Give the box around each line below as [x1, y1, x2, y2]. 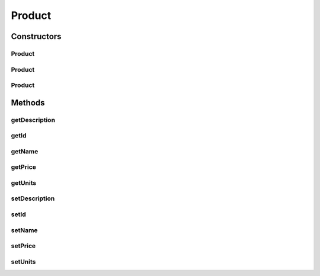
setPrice [11, 242, 36, 250]
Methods [11, 98, 45, 108]
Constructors [11, 31, 62, 41]
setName [11, 226, 38, 234]
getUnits [11, 178, 37, 187]
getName [11, 147, 39, 155]
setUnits [11, 258, 36, 266]
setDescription [11, 194, 55, 203]
